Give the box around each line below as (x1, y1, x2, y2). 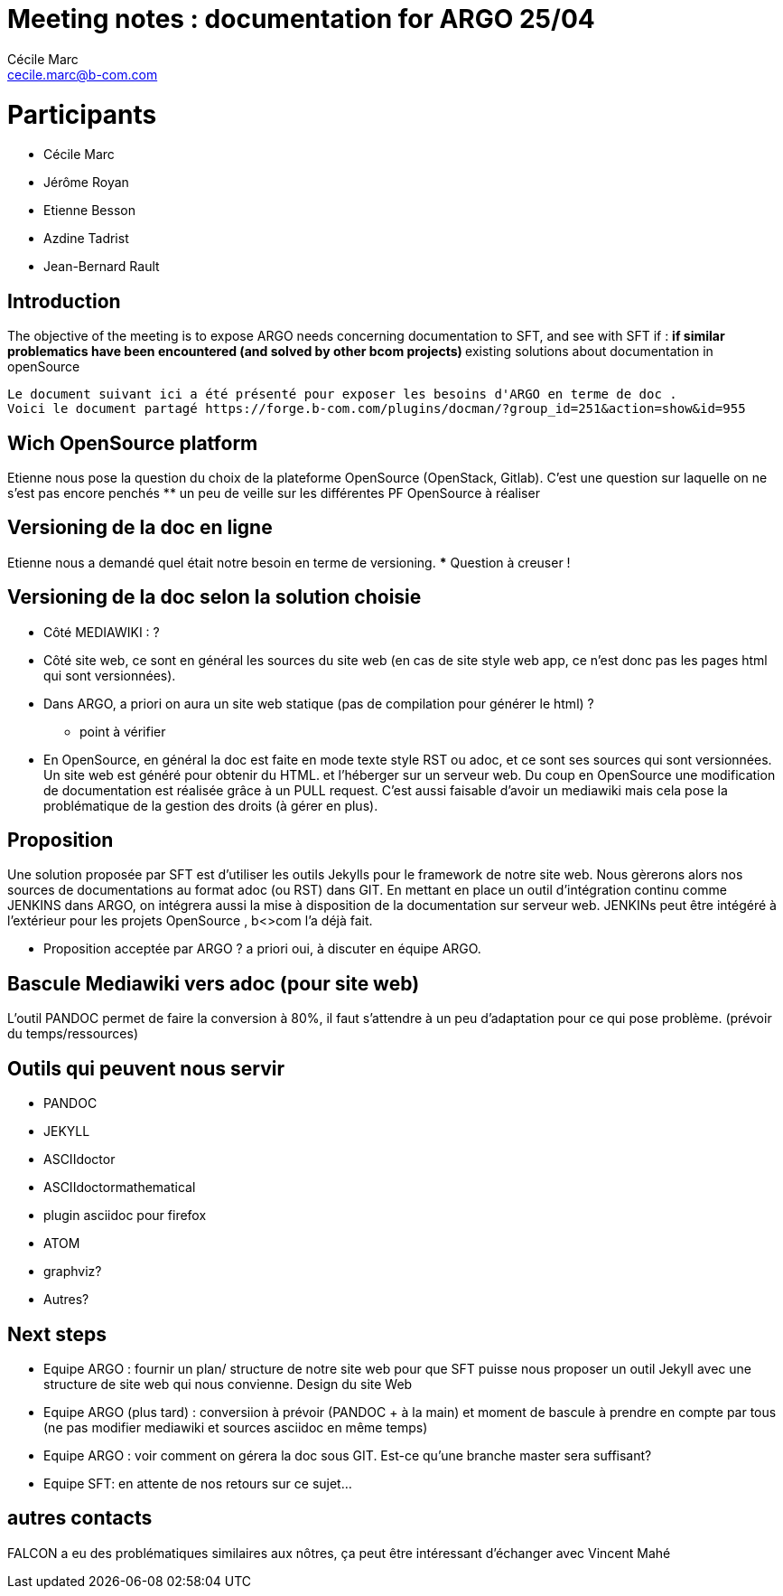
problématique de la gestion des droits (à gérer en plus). (43, 797, 378, 813)
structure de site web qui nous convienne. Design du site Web (43, 1376, 413, 1392)
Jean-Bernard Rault (43, 258, 160, 275)
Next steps (7, 1322, 107, 1346)
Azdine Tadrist (43, 230, 129, 247)
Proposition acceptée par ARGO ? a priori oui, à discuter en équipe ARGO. (43, 941, 481, 957)
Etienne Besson (43, 202, 135, 219)
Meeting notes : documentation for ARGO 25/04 (7, 4, 595, 34)
